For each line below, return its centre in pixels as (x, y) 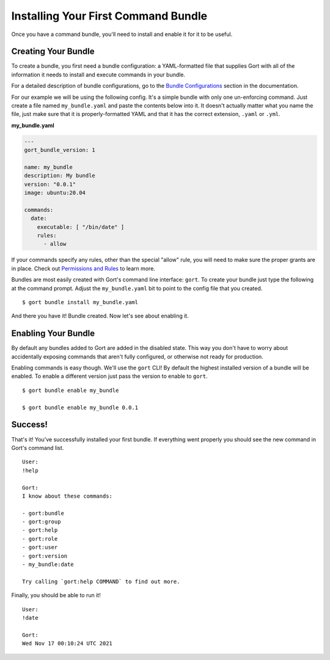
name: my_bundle (49, 167)
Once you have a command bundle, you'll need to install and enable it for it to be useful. (122, 34)
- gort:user (40, 547)
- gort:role (40, 539)
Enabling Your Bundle (53, 334)
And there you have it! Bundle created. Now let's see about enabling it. (100, 316)
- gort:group (42, 522)
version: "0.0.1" (50, 184)
